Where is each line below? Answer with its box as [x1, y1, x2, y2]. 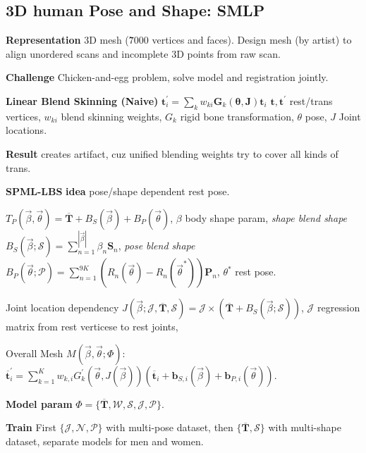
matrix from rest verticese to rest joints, [6, 319, 178, 334]
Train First [6, 420, 56, 435]
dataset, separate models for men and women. [6, 433, 204, 448]
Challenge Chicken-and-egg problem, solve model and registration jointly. [6, 70, 329, 85]
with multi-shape [268, 420, 341, 435]
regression [317, 300, 360, 315]
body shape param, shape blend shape [185, 210, 348, 225]
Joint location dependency [6, 300, 119, 315]
